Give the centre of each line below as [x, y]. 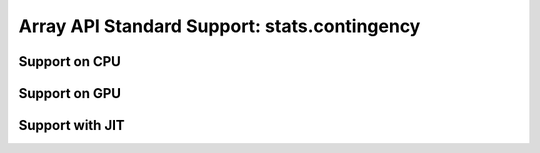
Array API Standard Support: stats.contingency [219, 26]
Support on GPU [70, 93]
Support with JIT [71, 125]
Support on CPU [70, 61]
